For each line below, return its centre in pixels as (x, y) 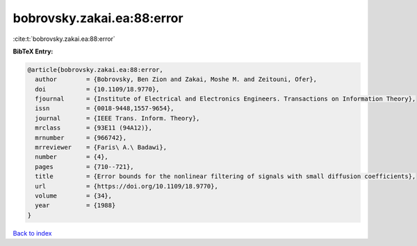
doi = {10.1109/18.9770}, (97, 89)
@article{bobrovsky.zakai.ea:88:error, (95, 70)
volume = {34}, (74, 196)
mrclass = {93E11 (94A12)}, (94, 128)
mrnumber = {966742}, (81, 138)
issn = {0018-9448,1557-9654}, (105, 108)
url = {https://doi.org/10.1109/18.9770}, (126, 186)
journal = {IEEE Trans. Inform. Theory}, (117, 118)
